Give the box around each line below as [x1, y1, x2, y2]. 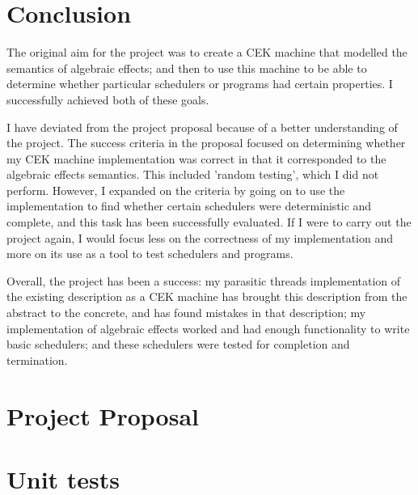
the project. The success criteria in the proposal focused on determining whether [6, 134, 406, 151]
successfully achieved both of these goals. [6, 91, 209, 108]
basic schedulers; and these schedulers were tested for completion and [6, 336, 350, 353]
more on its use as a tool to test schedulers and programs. [6, 245, 293, 262]
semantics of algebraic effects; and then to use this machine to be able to [6, 59, 367, 76]
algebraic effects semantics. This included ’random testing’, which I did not [6, 166, 379, 183]
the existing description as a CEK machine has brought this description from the [6, 288, 407, 305]
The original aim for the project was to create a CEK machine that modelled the [6, 44, 407, 61]
